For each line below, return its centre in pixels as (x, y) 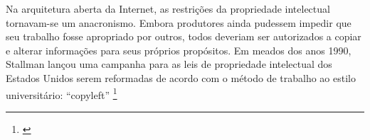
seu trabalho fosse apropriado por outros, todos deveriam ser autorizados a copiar (184, 36)
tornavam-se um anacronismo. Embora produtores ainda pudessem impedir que (179, 22)
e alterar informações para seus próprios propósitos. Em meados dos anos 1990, (179, 50)
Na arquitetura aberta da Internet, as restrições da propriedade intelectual (168, 8)
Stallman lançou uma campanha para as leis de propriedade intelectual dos (169, 64)
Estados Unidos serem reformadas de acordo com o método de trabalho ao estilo (181, 77)
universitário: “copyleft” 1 (62, 93)
